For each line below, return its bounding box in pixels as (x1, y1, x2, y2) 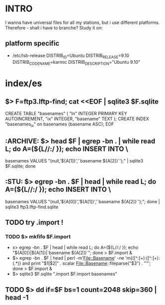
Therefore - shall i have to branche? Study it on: (5, 24, 103, 30)
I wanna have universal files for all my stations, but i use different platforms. (5, 19, 160, 25)
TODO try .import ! (5, 218, 64, 227)
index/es (5, 78, 42, 89)
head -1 (5, 293, 29, 302)
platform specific (5, 39, 60, 48)
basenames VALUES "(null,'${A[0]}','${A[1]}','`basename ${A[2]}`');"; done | (5, 198, 160, 204)
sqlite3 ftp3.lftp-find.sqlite (5, 204, 59, 210)
